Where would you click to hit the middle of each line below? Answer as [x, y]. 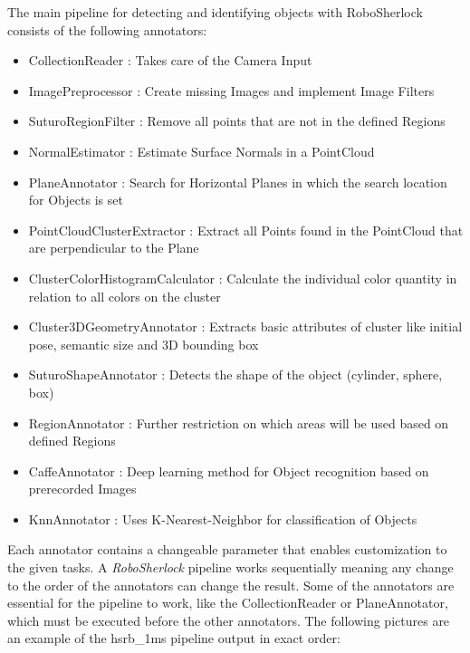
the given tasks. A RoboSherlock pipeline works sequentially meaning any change [230, 567]
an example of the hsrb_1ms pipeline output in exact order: [174, 638]
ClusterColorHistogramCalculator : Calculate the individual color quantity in [243, 278]
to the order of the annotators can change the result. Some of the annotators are [231, 585]
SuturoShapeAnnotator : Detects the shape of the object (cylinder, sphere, [235, 375]
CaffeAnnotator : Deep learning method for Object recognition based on [229, 471]
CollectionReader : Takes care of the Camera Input [170, 60]
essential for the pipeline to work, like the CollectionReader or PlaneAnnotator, [228, 603]
